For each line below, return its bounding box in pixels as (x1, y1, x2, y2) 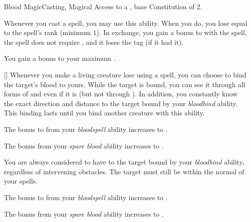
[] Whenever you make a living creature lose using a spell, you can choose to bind (4, 69, 247, 79)
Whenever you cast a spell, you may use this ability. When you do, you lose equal (4, 18, 248, 28)
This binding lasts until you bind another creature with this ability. (4, 108, 205, 118)
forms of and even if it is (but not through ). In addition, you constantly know (4, 89, 238, 99)
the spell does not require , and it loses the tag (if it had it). (4, 37, 184, 47)
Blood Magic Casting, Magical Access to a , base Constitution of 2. (4, 1, 202, 11)
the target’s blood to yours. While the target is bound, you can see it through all (4, 79, 245, 89)
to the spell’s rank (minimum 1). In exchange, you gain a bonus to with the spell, (4, 27, 247, 37)
